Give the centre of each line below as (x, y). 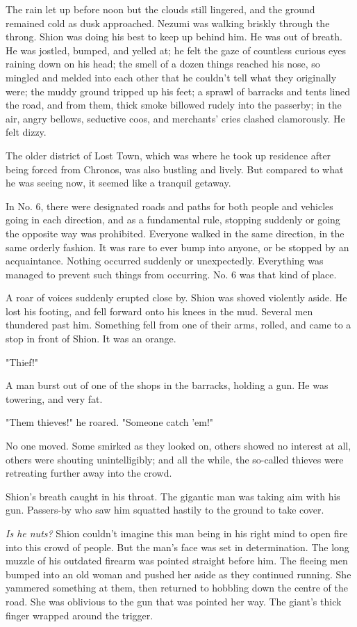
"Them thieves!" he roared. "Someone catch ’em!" (110, 422)
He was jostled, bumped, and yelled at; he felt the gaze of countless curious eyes (176, 50)
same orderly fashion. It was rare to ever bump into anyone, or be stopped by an (177, 247)
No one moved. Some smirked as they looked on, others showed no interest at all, (178, 446)
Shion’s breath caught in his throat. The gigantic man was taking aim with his (173, 496)
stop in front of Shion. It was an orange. (91, 339)
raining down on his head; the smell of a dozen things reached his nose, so (163, 64)
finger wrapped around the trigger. (80, 615)
